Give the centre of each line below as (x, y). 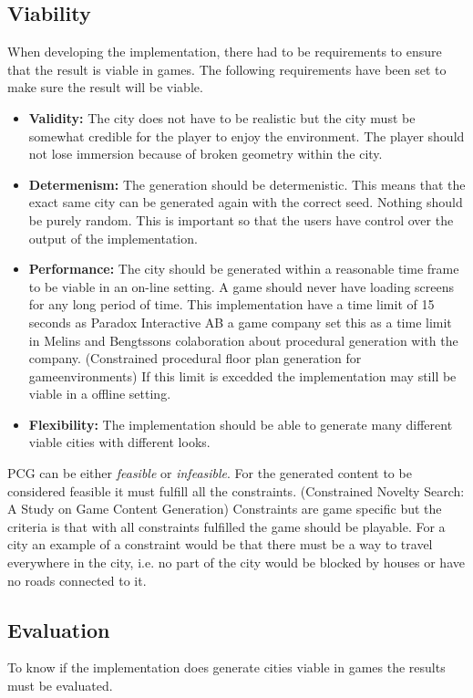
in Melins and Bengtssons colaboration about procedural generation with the (243, 340)
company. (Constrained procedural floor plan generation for (195, 358)
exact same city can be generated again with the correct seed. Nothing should (246, 202)
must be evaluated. (60, 686)
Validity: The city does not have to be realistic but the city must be (222, 117)
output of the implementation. (113, 238)
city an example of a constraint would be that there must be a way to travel (220, 544)
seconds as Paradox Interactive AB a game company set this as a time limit (240, 322)
